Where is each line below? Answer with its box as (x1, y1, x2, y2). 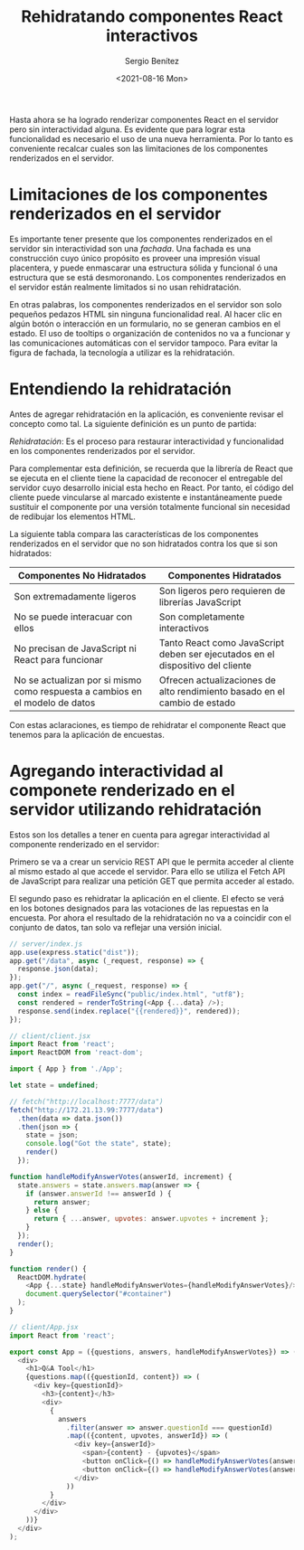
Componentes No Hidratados (17, 569, 147, 581)
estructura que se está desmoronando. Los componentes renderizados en (9, 271, 287, 282)
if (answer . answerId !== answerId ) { (25, 1189, 172, 1198)
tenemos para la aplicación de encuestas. (9, 729, 165, 740)
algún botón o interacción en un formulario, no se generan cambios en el (9, 318, 281, 329)
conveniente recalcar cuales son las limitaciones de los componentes (9, 143, 269, 154)
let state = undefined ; (9, 1081, 100, 1090)
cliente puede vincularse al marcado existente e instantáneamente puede (9, 491, 283, 503)
